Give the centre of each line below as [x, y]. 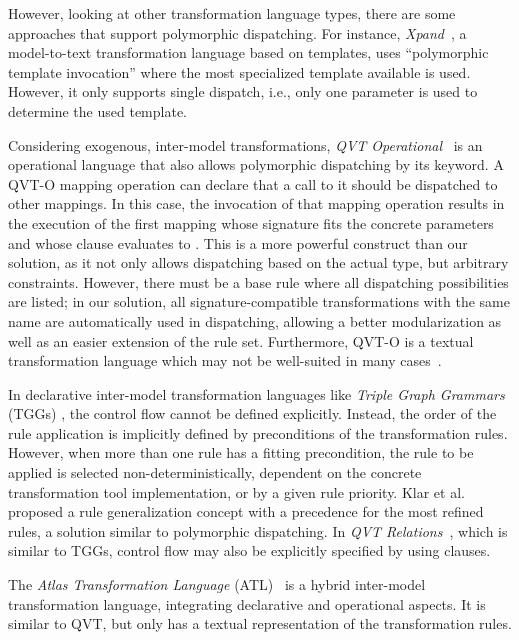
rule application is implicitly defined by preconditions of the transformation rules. [258, 432]
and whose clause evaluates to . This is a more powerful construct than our [238, 242]
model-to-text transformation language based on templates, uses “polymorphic [248, 52]
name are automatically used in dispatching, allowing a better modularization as [255, 320]
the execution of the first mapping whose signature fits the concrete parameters [251, 222]
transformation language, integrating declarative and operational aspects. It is [247, 603]
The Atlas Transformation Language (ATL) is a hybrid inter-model [217, 584]
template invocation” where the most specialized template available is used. [239, 71]
